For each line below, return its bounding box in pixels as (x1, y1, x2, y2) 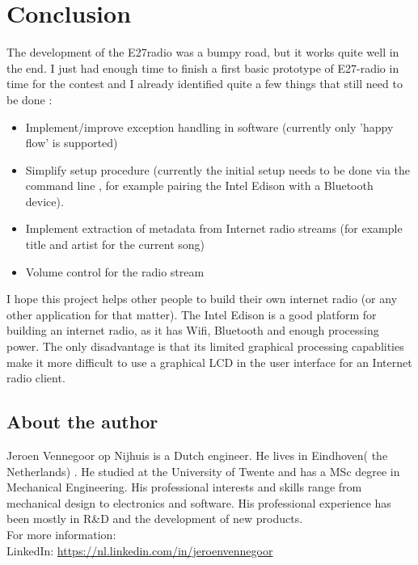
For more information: (6, 525, 116, 542)
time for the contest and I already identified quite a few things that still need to (6, 75, 403, 92)
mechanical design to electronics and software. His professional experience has (6, 494, 391, 511)
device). (25, 192, 64, 209)
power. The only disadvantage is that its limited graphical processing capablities (6, 338, 404, 355)
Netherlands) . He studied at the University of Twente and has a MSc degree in (6, 462, 400, 479)
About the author (6, 409, 158, 434)
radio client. (6, 369, 65, 386)
